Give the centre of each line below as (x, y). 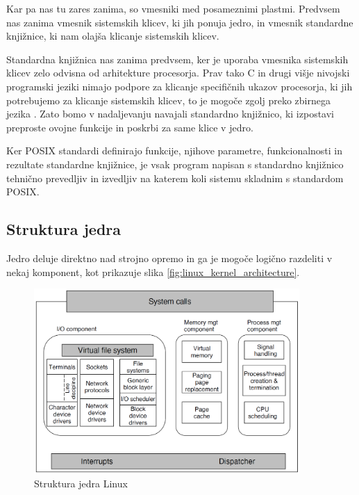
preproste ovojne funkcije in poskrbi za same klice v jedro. (130, 127)
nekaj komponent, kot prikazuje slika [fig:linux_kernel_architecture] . (153, 271)
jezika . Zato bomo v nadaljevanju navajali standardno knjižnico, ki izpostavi (170, 114)
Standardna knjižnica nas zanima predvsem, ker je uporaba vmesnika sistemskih (177, 59)
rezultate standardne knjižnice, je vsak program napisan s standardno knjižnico (175, 164)
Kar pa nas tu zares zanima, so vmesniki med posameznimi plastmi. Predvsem (173, 8)
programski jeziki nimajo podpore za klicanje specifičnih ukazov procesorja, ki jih (179, 86)
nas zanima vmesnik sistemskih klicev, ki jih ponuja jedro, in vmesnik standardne (180, 22)
